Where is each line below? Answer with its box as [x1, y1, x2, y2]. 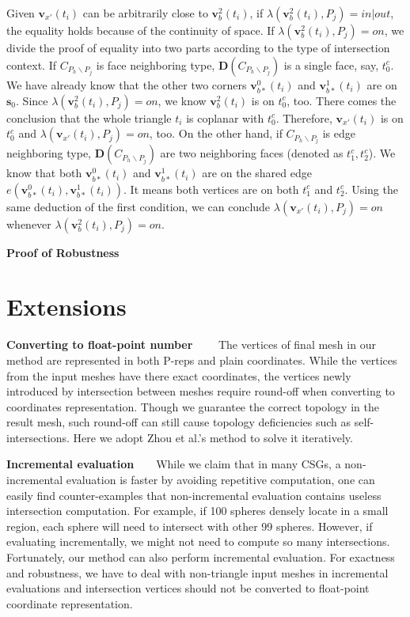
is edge [322, 125, 355, 142]
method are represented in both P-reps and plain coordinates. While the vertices [6, 351, 397, 368]
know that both [6, 165, 82, 181]
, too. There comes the [287, 92, 397, 108]
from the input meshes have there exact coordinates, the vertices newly [6, 367, 351, 384]
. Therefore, [275, 109, 332, 126]
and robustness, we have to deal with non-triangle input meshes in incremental [6, 564, 389, 581]
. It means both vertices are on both [123, 180, 299, 197]
